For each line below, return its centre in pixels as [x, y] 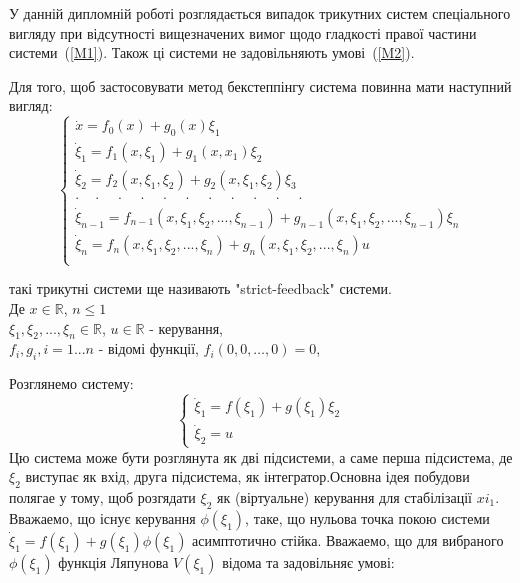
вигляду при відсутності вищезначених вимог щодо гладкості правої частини [243, 32]
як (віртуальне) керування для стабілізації [344, 496]
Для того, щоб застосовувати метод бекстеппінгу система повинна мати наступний [260, 85]
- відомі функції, [148, 348]
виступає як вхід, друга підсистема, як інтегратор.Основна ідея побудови [247, 476]
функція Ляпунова [113, 561]
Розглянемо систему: [71, 383]
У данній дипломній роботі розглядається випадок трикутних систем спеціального [260, 13]
